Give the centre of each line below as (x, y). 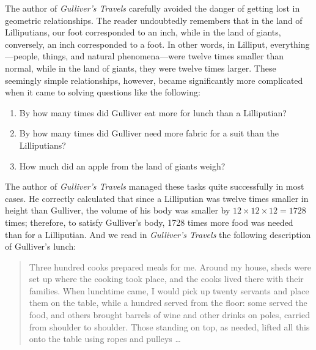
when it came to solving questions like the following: (103, 92)
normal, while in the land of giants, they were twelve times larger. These (141, 68)
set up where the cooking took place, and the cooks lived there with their (166, 279)
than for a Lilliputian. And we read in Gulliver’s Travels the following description (158, 234)
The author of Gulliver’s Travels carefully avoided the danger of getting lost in (152, 8)
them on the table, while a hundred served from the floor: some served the (168, 303)
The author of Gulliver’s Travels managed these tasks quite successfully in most (155, 186)
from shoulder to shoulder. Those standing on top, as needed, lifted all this (169, 326)
